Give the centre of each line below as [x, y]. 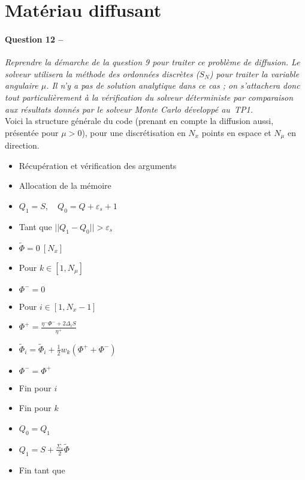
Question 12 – [34, 39]
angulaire [22, 85]
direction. [22, 145]
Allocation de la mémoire [65, 185]
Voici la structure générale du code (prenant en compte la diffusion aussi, [139, 121]
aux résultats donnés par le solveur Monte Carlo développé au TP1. [129, 109]
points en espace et [236, 132]
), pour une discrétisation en [134, 132]
